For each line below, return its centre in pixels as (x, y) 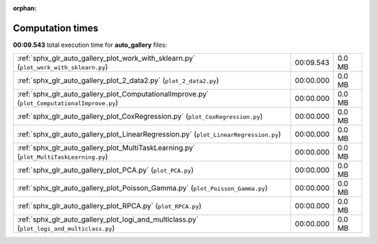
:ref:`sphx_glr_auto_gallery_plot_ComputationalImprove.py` (113, 94)
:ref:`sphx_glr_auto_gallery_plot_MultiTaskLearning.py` (106, 148)
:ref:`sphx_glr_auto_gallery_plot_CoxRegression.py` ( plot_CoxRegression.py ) (140, 117)
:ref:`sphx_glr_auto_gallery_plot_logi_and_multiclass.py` (108, 220)
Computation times (56, 28)
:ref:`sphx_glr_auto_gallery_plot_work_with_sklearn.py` (106, 58)
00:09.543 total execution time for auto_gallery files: (90, 45)
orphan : (25, 8)
